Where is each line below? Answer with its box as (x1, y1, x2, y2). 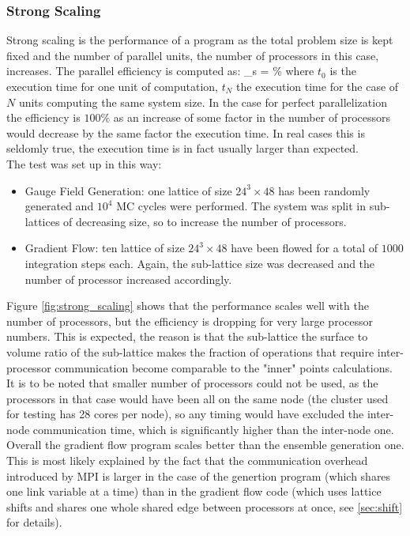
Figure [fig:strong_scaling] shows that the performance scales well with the (6, 297, 369, 314)
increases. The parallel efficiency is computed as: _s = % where (6, 62, 314, 79)
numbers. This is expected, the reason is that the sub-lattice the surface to (6, 328, 368, 345)
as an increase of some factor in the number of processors (113, 109, 390, 126)
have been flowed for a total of (231, 240, 378, 256)
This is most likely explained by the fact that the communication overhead (6, 452, 368, 469)
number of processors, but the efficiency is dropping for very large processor (6, 312, 373, 329)
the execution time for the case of (236, 78, 399, 94)
